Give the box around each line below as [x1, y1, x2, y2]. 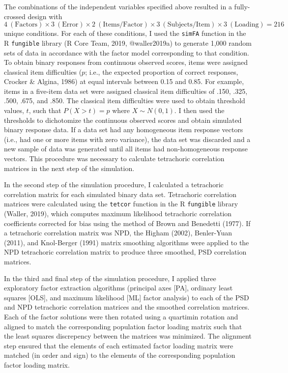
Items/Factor [103, 21, 143, 29]
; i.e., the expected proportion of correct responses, [85, 66, 238, 77]
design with [28, 11, 62, 21]
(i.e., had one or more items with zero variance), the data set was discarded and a [4, 134, 251, 144]
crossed [4, 11, 26, 21]
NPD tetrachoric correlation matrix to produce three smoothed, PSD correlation [4, 247, 247, 257]
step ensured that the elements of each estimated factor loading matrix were [4, 340, 233, 350]
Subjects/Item [167, 21, 210, 29]
